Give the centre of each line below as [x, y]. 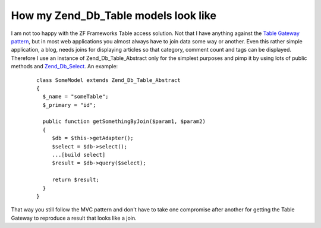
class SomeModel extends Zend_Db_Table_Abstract [108, 80]
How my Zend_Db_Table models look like [114, 15]
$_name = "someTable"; [75, 97]
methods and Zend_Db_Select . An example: [64, 66]
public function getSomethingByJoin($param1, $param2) [124, 121]
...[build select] [79, 155]
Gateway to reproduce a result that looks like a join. [74, 218]
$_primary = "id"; [69, 105]
